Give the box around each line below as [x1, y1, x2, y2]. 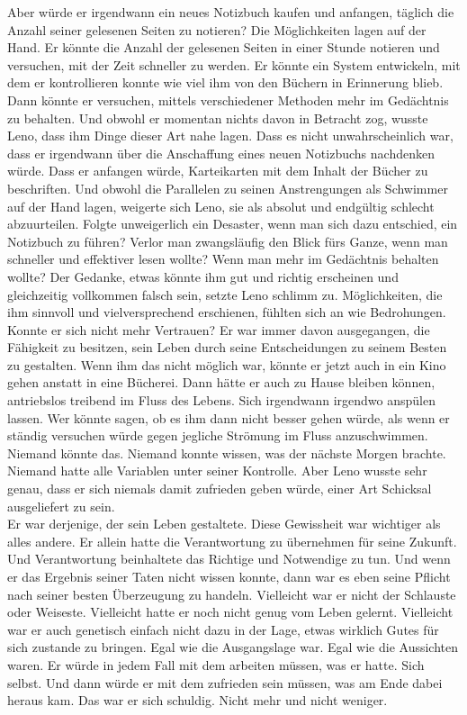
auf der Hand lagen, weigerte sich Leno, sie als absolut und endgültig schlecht [7, 196, 435, 215]
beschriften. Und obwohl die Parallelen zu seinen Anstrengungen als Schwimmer [7, 178, 448, 197]
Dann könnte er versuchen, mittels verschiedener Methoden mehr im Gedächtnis [7, 90, 449, 109]
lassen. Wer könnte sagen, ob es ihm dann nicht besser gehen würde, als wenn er [7, 408, 450, 427]
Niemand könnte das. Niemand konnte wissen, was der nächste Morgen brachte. [7, 443, 446, 462]
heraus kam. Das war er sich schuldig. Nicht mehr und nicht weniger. [7, 691, 388, 710]
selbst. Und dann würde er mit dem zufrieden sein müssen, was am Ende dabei [7, 673, 443, 692]
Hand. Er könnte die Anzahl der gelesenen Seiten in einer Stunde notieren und [7, 38, 440, 57]
